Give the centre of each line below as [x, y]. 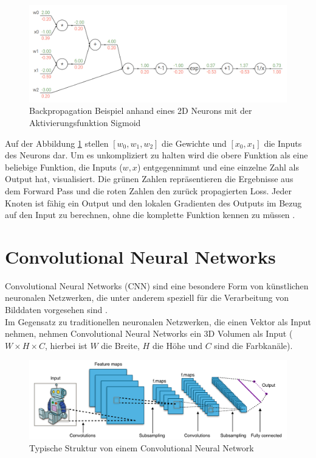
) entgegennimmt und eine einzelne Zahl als [218, 167]
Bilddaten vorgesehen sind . [56, 310]
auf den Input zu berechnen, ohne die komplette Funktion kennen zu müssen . [150, 215]
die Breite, [120, 345]
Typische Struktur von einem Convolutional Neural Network [142, 448]
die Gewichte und [194, 143]
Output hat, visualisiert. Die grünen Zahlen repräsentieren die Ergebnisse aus [149, 179]
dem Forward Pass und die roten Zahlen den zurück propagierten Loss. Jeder [148, 190]
